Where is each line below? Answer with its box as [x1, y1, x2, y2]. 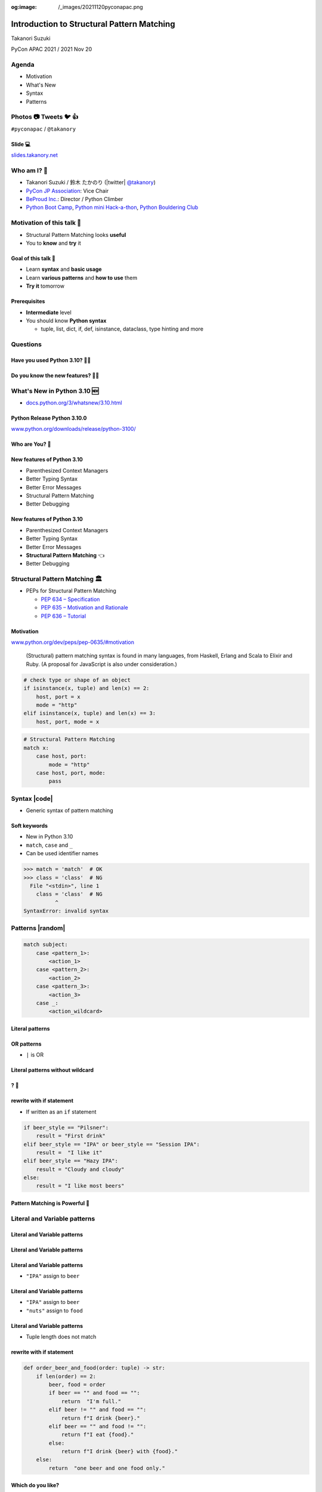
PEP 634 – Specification [41, 596, 100, 603]
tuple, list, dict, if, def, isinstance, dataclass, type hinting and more [41, 325, 204, 332]
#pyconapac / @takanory [11, 125, 76, 132]
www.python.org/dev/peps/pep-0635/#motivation [11, 639, 134, 646]
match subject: [23, 941, 68, 948]
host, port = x [36, 693, 80, 700]
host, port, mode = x [36, 718, 100, 725]
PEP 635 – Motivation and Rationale [41, 604, 128, 611]
